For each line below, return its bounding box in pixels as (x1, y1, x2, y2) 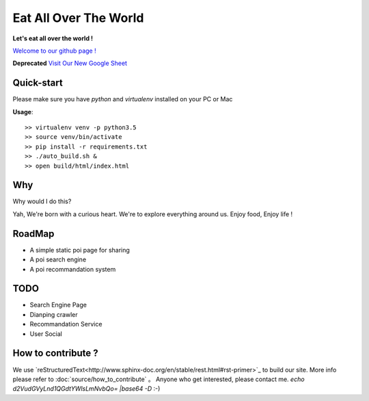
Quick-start (12, 77, 63, 89)
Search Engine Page (29, 301, 87, 309)
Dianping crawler (29, 310, 78, 318)
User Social (29, 329, 63, 338)
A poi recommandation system (29, 265, 116, 273)
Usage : (12, 107, 33, 116)
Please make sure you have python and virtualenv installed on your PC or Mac (12, 95, 233, 103)
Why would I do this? (12, 197, 72, 205)
